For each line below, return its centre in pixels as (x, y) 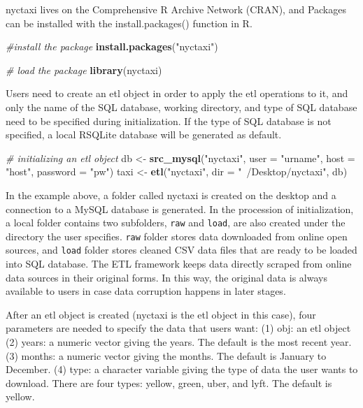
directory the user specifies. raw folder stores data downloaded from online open (177, 236)
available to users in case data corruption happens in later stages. (146, 291)
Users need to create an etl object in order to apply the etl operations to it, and (177, 93)
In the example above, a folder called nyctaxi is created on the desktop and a (171, 195)
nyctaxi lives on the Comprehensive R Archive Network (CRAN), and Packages (176, 9)
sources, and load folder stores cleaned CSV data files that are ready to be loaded (181, 250)
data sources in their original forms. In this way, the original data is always (166, 277)
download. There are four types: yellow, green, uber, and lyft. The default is (169, 382)
